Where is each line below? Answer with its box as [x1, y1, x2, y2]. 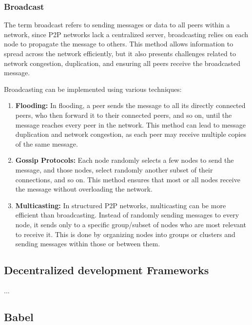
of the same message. [15, 138, 78, 149]
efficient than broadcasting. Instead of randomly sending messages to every [15, 210, 239, 220]
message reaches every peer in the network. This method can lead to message [15, 119, 246, 130]
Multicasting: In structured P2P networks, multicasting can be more [15, 200, 226, 210]
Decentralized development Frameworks [4, 262, 209, 278]
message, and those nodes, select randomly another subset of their [15, 164, 213, 174]
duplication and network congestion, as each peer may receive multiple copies [15, 129, 246, 139]
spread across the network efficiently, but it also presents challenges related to [4, 48, 236, 58]
